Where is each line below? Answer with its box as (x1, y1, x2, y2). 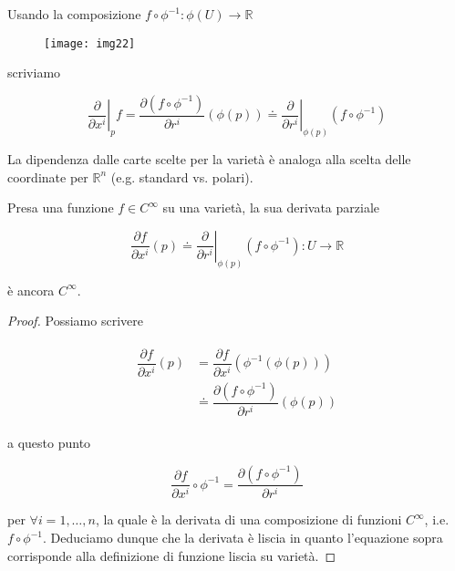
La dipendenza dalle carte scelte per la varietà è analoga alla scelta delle (7, 150, 411, 169)
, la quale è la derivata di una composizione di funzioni (95, 510, 402, 529)
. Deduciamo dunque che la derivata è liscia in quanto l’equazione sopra (42, 528, 443, 546)
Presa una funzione (7, 198, 114, 217)
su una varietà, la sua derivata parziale (162, 198, 380, 217)
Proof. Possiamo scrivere (7, 311, 143, 330)
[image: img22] (44, 36, 136, 50)
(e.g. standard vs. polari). (110, 167, 253, 186)
